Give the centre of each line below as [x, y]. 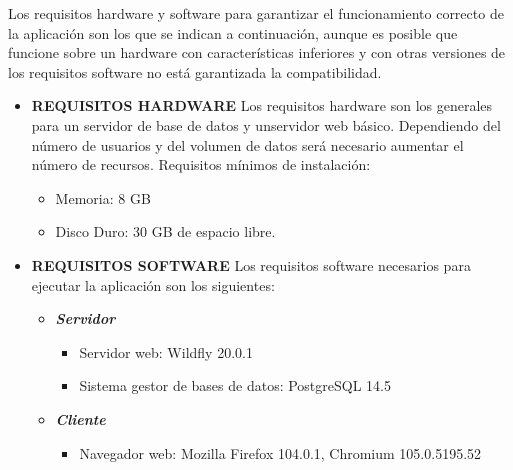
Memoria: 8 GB [103, 197]
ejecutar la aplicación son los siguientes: [153, 284]
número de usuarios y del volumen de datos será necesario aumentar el [247, 144]
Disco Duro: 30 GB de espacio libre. [165, 231]
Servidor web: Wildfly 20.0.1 [166, 351]
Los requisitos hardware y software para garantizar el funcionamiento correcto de [256, 13]
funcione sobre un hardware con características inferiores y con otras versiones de [257, 52]
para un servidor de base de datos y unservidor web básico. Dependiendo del [266, 124]
